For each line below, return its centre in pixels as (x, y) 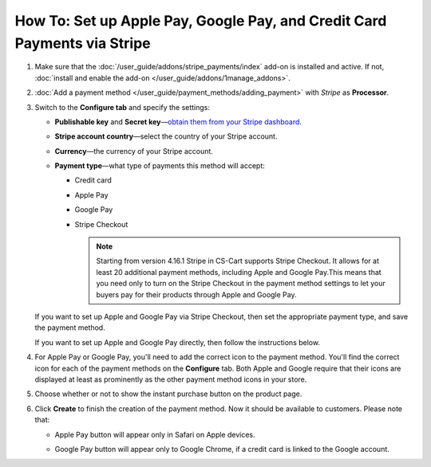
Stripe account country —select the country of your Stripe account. (166, 136)
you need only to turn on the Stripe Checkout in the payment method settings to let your (241, 284)
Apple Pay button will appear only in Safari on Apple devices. (155, 434)
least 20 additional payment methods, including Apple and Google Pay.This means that (239, 272)
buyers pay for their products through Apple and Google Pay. (196, 294)
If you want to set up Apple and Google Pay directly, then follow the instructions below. (178, 342)
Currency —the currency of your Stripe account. (134, 151)
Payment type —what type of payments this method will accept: (160, 166)
